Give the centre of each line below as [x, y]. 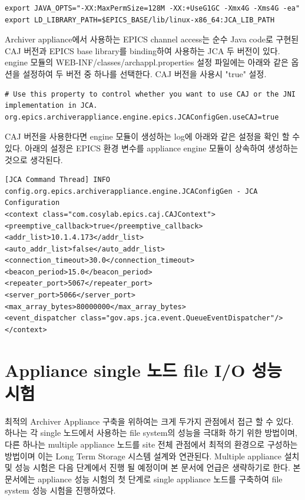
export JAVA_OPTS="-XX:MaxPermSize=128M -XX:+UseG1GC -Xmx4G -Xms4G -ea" [152, 8]
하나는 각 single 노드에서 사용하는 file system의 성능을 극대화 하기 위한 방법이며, [151, 433]
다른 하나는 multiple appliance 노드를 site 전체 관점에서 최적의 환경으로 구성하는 [151, 444]
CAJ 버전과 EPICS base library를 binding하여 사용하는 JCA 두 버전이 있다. [142, 50]
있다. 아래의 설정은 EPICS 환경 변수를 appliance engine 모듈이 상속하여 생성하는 [152, 148]
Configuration [32, 203]
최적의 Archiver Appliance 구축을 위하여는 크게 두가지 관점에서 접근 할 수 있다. [149, 421]
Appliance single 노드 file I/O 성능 [143, 370]
